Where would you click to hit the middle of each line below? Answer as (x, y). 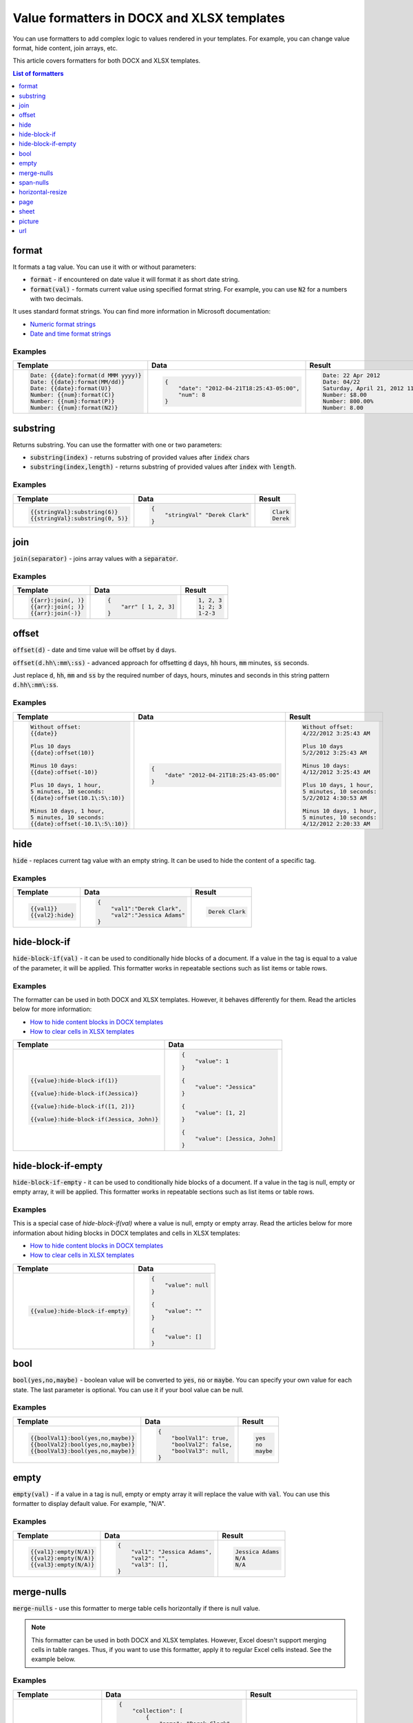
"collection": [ (158, 1711)
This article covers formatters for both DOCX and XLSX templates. (107, 61)
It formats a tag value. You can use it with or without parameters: (104, 267)
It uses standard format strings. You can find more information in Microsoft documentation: (142, 312)
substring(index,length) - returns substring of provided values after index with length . (163, 467)
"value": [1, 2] (221, 1113)
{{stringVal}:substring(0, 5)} (79, 518)
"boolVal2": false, (202, 1444)
